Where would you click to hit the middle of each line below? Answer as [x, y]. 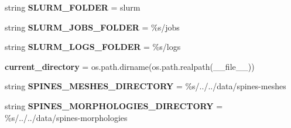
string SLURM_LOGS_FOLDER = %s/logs [93, 47]
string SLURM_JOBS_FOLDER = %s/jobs [92, 27]
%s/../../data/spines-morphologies [66, 117]
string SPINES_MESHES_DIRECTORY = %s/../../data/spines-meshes [145, 86]
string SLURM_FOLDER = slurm [73, 7]
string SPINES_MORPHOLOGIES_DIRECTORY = [114, 105]
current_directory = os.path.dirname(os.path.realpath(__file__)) [130, 66]
